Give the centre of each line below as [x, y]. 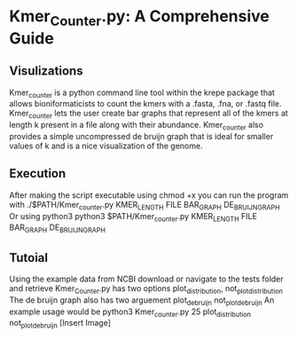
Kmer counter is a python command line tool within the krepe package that [142, 93]
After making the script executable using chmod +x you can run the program [149, 195]
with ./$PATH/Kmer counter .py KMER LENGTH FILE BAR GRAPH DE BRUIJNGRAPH [145, 205]
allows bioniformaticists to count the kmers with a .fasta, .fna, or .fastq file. [145, 104]
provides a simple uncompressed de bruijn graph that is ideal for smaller [141, 136]
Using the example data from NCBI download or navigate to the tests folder [146, 279]
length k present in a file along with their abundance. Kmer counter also [137, 126]
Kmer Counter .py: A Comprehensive [140, 18]
